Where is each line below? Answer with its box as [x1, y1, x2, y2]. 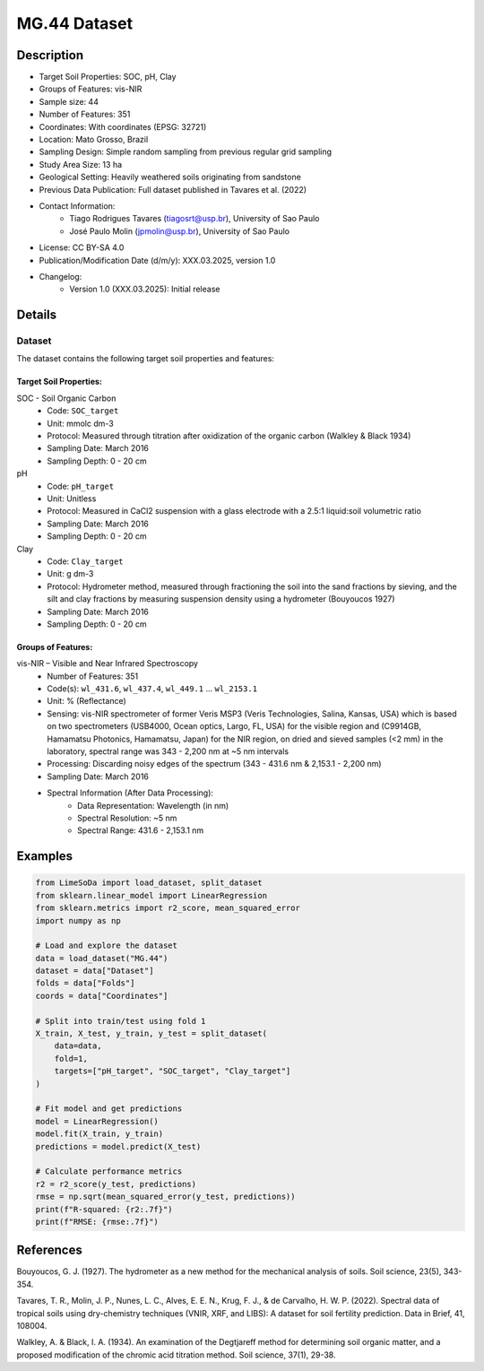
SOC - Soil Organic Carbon [16, 393, 117, 403]
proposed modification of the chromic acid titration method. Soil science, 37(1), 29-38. [16, 1349, 336, 1360]
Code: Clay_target [47, 556, 125, 567]
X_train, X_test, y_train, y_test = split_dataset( [35, 1028, 268, 1039]
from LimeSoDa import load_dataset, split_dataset [35, 878, 264, 888]
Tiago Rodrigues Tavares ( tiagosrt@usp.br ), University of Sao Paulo [69, 213, 320, 224]
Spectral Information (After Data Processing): [47, 787, 214, 798]
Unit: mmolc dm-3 [47, 418, 114, 429]
